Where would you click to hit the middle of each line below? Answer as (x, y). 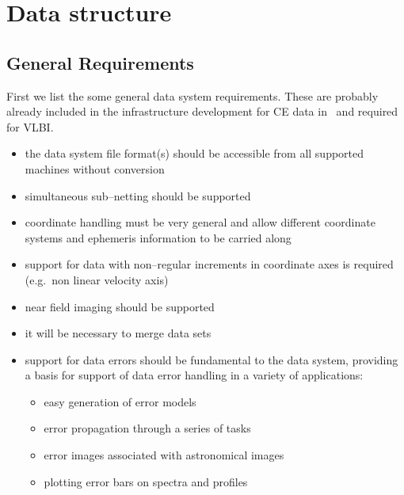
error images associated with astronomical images (164, 455)
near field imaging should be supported (120, 306)
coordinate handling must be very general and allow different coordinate (200, 222)
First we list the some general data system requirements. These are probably (192, 95)
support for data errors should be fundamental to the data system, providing (212, 359)
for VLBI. (30, 126)
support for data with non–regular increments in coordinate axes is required (209, 264)
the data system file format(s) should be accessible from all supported (194, 153)
